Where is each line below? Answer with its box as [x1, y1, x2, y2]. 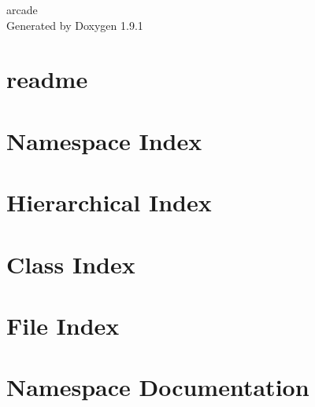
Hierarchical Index [6, 186, 212, 218]
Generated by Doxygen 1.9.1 [6, 16, 143, 33]
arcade [6, 2, 38, 17]
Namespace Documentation [6, 371, 309, 403]
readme [6, 63, 88, 95]
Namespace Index [6, 124, 202, 156]
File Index [6, 309, 120, 341]
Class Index [6, 247, 135, 280]
